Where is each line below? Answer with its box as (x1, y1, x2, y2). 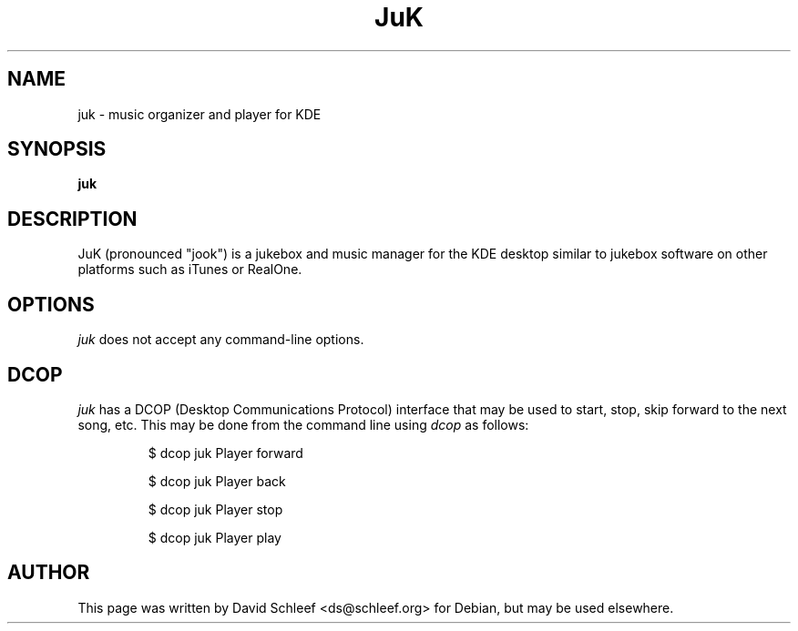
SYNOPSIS (7, 137, 107, 161)
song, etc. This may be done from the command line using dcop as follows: (77, 416, 529, 433)
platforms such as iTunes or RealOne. (77, 261, 302, 278)
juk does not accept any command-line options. (77, 331, 364, 348)
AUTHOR (7, 561, 90, 585)
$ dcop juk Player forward (148, 444, 303, 461)
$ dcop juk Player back (148, 473, 286, 489)
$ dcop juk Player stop (148, 501, 283, 517)
